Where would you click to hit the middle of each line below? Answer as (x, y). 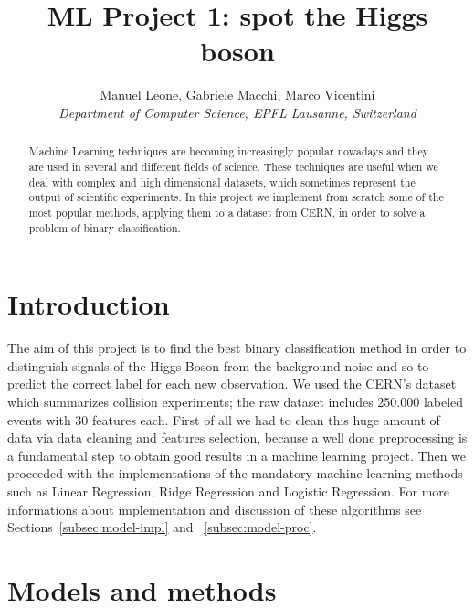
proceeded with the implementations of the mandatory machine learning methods (235, 473)
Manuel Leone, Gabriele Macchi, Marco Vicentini (237, 95)
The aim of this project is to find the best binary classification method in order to (237, 348)
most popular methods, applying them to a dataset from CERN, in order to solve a (227, 212)
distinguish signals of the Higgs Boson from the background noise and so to (218, 365)
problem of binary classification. (105, 227)
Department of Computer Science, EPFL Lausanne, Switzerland (237, 112)
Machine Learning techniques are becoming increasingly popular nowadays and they (228, 151)
